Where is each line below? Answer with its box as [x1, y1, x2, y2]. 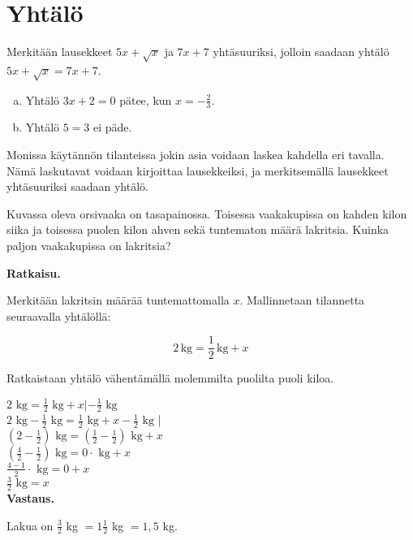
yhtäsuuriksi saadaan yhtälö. [6, 178, 148, 195]
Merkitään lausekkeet [6, 43, 113, 60]
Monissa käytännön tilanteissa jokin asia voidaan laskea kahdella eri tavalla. [6, 146, 385, 163]
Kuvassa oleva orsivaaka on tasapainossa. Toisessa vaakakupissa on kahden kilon [6, 205, 407, 222]
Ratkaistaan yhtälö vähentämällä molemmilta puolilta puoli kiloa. [6, 369, 334, 387]
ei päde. [93, 119, 132, 136]
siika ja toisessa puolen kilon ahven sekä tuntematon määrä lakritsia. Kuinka [6, 221, 389, 238]
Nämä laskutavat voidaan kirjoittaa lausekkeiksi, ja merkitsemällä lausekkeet [6, 162, 389, 179]
